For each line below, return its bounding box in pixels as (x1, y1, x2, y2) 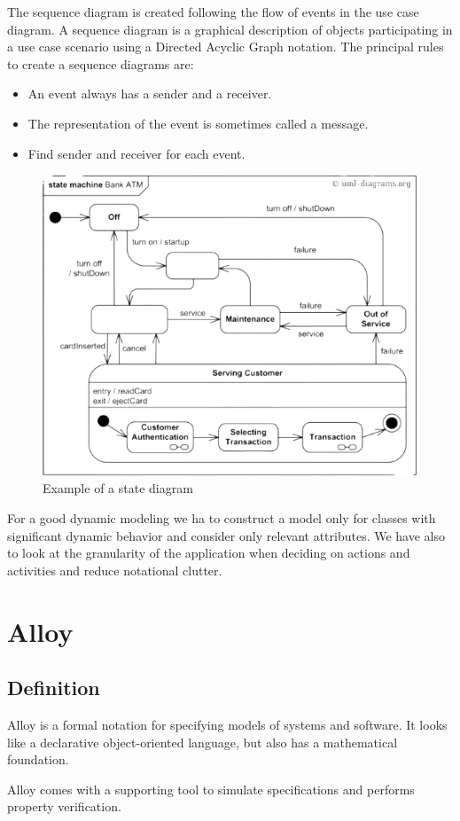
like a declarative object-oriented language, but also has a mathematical (7, 732, 398, 751)
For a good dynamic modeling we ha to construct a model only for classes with (7, 508, 436, 527)
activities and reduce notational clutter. (7, 560, 222, 579)
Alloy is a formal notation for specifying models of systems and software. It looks (7, 715, 448, 733)
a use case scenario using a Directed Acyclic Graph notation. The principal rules (7, 37, 444, 56)
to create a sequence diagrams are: (7, 54, 194, 73)
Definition (7, 674, 100, 701)
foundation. (7, 750, 69, 769)
